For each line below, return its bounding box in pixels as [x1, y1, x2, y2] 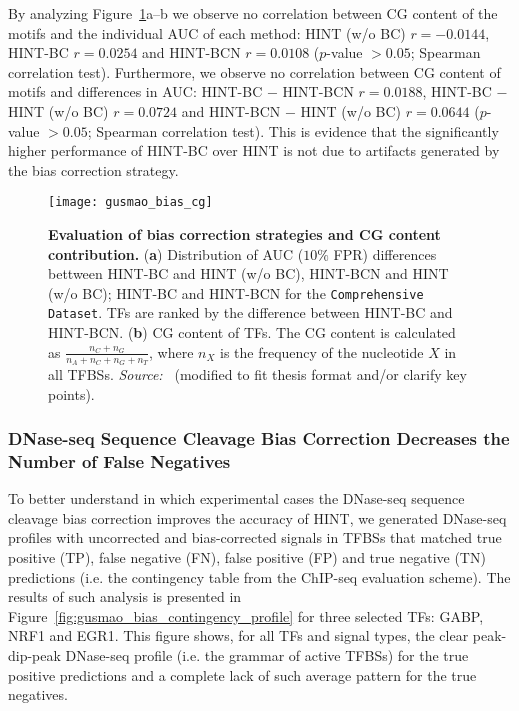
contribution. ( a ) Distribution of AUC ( [48, 243, 304, 264]
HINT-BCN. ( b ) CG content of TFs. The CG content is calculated [48, 322, 456, 343]
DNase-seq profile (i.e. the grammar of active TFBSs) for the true [65, 645, 469, 665]
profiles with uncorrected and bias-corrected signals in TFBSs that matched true [8, 527, 502, 548]
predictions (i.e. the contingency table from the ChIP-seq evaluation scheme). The [8, 566, 511, 587]
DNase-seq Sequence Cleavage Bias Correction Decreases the [8, 426, 510, 451]
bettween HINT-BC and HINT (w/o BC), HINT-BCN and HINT [48, 263, 449, 284]
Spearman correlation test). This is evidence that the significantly [96, 120, 499, 141]
